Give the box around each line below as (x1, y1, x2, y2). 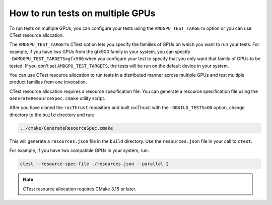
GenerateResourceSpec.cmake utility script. (9, 95, 106, 101)
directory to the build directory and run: (9, 112, 94, 118)
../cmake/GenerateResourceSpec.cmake (20, 125, 113, 131)
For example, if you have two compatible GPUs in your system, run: (9, 147, 149, 153)
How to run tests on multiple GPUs (9, 8, 156, 19)
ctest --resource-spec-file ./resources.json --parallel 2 (20, 161, 169, 167)
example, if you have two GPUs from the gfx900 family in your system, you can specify (9, 48, 191, 55)
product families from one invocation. (9, 79, 87, 85)
